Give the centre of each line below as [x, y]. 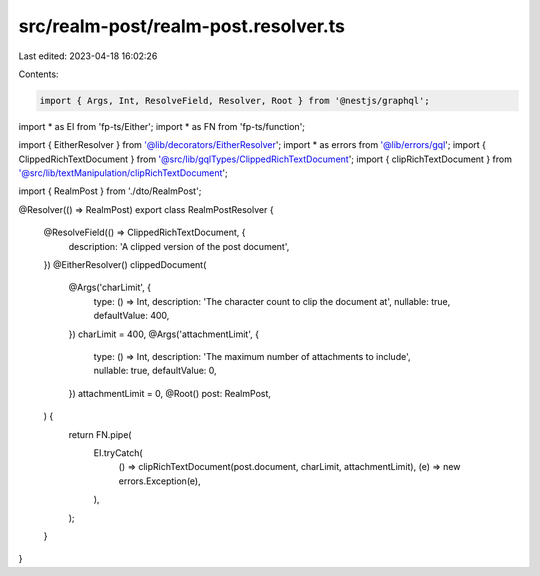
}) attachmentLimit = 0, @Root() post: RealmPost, [170, 393]
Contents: [38, 74]
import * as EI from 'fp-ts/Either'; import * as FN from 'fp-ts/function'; [161, 126]
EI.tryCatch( [118, 452]
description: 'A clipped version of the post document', [179, 246]
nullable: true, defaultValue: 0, [155, 371]
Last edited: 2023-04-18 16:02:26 [88, 56]
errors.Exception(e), [159, 481]
